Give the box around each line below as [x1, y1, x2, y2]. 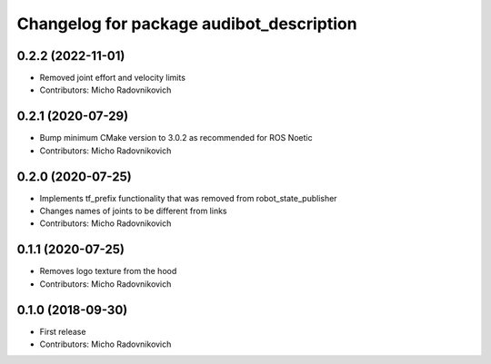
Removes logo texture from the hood [39, 266, 177, 277]
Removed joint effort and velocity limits [39, 73, 186, 84]
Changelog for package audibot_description [16, 14, 358, 34]
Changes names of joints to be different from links [39, 205, 227, 217]
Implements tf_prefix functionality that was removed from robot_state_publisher [39, 192, 337, 203]
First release [39, 326, 86, 337]
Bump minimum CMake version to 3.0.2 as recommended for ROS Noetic [39, 133, 313, 143]
